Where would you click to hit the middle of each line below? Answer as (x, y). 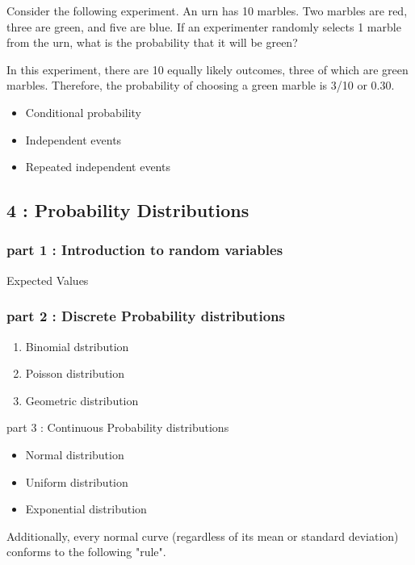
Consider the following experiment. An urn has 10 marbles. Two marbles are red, (207, 10)
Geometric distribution (82, 400)
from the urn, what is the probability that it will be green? (152, 42)
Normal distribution (75, 454)
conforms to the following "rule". (86, 552)
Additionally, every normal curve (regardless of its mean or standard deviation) (203, 536)
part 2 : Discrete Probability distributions (146, 316)
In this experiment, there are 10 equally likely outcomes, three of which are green (207, 69)
